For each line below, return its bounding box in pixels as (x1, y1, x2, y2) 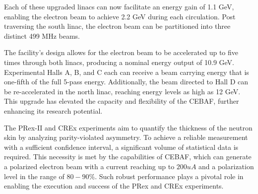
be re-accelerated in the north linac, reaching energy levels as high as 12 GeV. (4, 86, 241, 96)
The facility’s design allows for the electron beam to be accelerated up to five (4, 47, 239, 58)
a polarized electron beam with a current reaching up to (4, 161, 175, 171)
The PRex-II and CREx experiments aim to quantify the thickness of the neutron (4, 122, 253, 132)
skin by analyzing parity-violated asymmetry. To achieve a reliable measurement (4, 132, 248, 142)
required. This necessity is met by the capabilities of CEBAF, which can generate (4, 151, 252, 162)
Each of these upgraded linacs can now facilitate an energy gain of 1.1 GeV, (4, 1, 234, 11)
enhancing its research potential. (4, 105, 103, 116)
